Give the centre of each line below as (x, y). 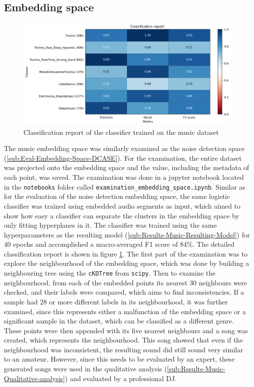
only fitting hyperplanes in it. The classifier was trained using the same (110, 225)
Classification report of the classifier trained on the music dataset (121, 132)
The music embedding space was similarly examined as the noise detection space (124, 148)
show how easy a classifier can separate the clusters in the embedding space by (122, 215)
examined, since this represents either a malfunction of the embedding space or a (125, 311)
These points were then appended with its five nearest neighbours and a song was (126, 330)
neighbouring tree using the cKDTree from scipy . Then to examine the (110, 273)
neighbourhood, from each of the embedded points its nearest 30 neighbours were (126, 282)
